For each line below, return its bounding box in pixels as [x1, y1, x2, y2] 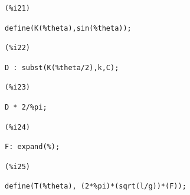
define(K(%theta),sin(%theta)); [5, 24, 132, 32]
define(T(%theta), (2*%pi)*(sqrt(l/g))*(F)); [5, 182, 186, 191]
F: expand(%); [5, 143, 60, 151]
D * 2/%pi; [5, 103, 47, 111]
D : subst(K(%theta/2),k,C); [5, 63, 119, 72]
